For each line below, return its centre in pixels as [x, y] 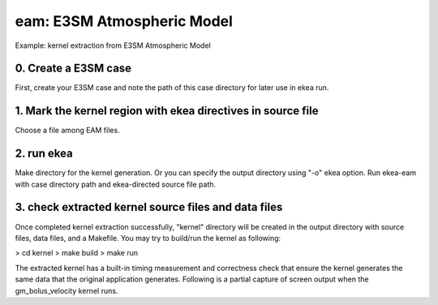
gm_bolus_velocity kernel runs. [67, 290]
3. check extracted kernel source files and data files [149, 207]
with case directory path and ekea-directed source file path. [116, 184]
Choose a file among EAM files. [68, 131]
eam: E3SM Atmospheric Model [124, 21]
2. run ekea [44, 154]
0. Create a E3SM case [73, 69]
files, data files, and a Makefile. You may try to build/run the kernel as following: [148, 238]
